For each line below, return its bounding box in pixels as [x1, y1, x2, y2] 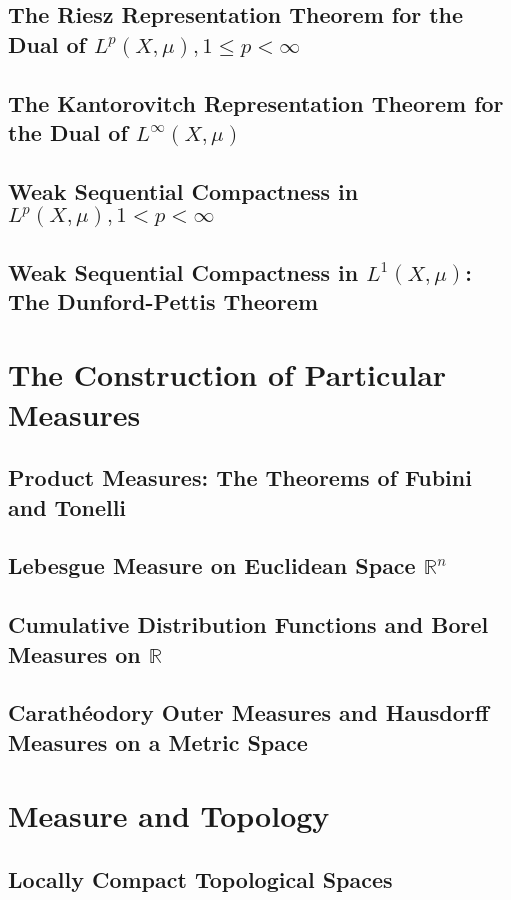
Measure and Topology [8, 795, 330, 836]
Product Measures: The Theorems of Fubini [8, 462, 472, 493]
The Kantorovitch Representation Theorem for [8, 87, 504, 118]
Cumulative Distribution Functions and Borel [8, 609, 489, 640]
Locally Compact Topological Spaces [8, 863, 393, 894]
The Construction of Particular [8, 354, 447, 395]
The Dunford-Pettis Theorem [8, 285, 319, 316]
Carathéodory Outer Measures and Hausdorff [8, 697, 489, 728]
